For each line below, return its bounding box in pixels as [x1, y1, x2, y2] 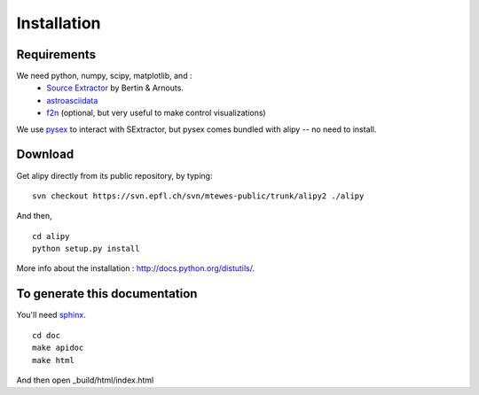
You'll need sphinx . [16, 310, 86, 321]
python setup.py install [32, 244, 140, 254]
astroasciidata [46, 95, 98, 105]
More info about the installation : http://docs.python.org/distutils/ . [16, 263, 255, 274]
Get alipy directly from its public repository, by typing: [16, 170, 213, 181]
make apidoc [32, 343, 84, 353]
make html [32, 355, 75, 365]
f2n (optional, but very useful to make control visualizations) [46, 107, 266, 119]
